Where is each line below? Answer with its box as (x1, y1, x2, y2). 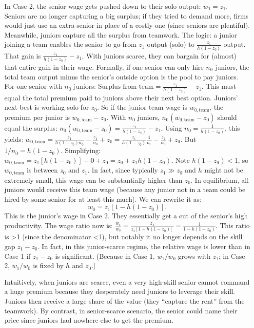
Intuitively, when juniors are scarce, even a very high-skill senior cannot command (4, 276, 250, 287)
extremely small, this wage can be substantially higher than (4, 174, 183, 185)
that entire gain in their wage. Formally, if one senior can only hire (4, 62, 204, 72)
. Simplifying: (60, 145, 101, 155)
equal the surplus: (4, 122, 58, 133)
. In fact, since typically (87, 165, 158, 175)
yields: (4, 134, 23, 144)
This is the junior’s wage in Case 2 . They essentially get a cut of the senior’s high (4, 211, 248, 221)
